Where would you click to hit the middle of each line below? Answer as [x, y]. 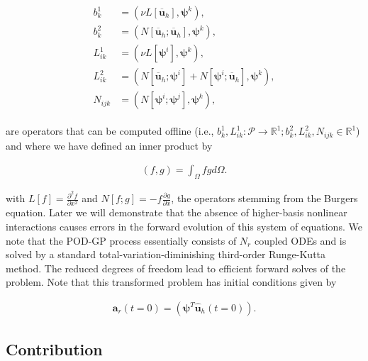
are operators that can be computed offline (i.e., [110, 131]
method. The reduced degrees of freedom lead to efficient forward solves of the [176, 268]
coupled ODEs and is [300, 240]
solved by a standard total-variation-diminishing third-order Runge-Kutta [166, 254]
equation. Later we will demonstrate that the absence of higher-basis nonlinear [177, 212]
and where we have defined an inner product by [109, 145]
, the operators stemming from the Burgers [264, 198]
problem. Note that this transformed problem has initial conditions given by [171, 282]
